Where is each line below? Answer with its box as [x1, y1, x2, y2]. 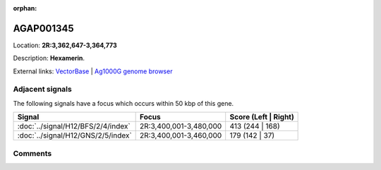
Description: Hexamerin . [13, 54, 85, 63]
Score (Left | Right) [229, 112, 294, 122]
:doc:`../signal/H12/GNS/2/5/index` [17, 130, 132, 140]
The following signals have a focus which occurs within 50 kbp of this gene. [13, 99, 234, 107]
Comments [13, 148, 52, 158]
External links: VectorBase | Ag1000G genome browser [13, 67, 173, 75]
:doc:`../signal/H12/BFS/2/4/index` [17, 121, 131, 131]
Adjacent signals [13, 85, 72, 95]
